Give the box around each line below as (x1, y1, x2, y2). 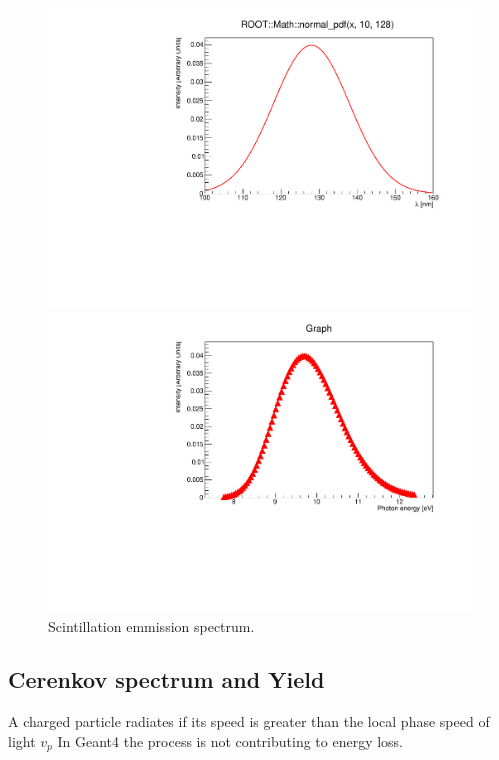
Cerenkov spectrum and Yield (8, 664, 325, 695)
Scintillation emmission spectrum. (48, 615, 255, 636)
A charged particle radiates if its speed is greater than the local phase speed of (8, 711, 490, 732)
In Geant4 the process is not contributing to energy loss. (57, 730, 404, 751)
